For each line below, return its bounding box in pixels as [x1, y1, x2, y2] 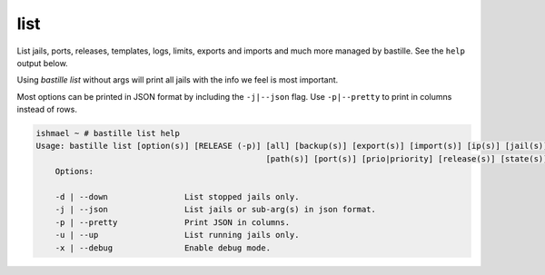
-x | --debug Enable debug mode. [54, 242, 272, 253]
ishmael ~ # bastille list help [35, 128, 181, 139]
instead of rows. [16, 104, 77, 115]
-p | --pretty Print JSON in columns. [54, 217, 291, 227]
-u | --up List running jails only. [54, 230, 300, 241]
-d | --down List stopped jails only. [54, 192, 300, 202]
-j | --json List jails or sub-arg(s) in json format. [54, 204, 377, 215]
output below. [16, 57, 68, 68]
